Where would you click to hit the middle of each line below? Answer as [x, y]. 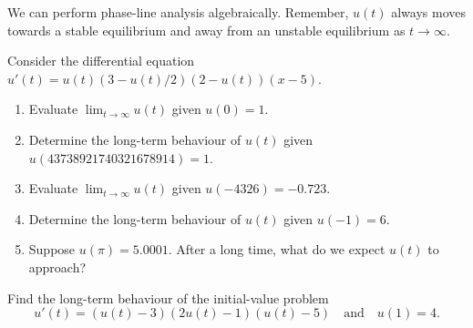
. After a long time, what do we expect [277, 249]
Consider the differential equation [101, 61]
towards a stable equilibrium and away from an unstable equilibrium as [206, 30]
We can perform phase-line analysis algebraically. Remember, [178, 12]
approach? [57, 266]
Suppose [52, 249]
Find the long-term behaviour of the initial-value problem [168, 297]
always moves [428, 12]
